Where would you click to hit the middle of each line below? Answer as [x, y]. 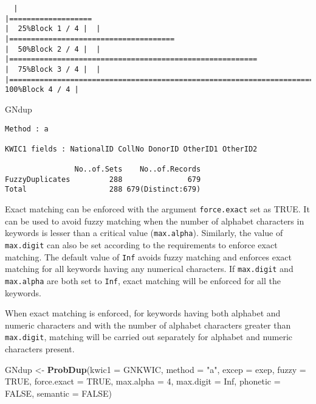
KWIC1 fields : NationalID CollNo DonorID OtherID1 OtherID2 [131, 149]
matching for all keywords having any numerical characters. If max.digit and [149, 269]
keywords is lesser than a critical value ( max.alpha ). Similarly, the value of [144, 233]
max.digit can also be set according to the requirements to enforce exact [141, 245]
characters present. [40, 349]
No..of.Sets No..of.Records [138, 169]
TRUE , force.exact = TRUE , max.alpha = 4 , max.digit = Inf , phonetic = [143, 381]
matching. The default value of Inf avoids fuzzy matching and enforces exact [149, 256]
